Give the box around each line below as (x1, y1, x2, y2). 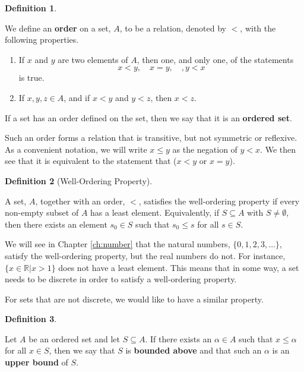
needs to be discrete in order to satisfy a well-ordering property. (5, 273, 237, 285)
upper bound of (5, 356, 68, 368)
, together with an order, (35, 194, 125, 207)
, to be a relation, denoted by (119, 21, 226, 34)
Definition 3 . (5, 313, 57, 325)
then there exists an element (5, 217, 107, 230)
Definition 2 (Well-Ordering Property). (5, 174, 153, 187)
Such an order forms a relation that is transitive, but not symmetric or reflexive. (5, 131, 297, 144)
